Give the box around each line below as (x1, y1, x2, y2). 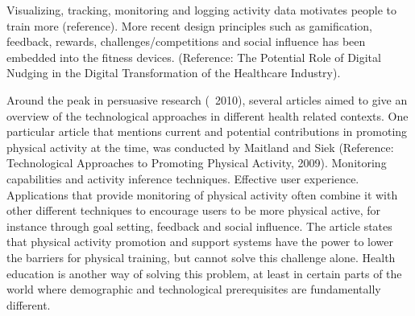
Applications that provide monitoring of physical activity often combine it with (6, 186, 398, 203)
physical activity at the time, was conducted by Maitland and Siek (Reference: (6, 138, 394, 155)
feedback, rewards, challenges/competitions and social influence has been (6, 33, 366, 50)
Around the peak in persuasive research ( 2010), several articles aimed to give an (6, 91, 408, 108)
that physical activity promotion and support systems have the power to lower (6, 233, 394, 250)
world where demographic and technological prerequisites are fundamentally (6, 281, 381, 298)
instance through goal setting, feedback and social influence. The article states (6, 217, 392, 234)
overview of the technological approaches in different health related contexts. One (6, 107, 409, 124)
